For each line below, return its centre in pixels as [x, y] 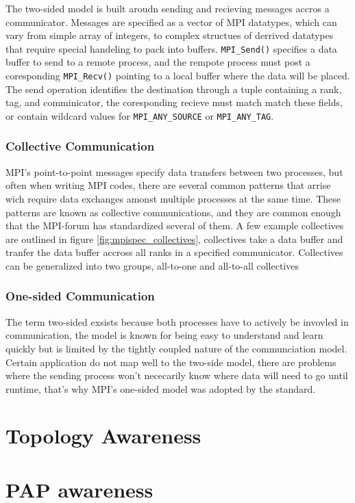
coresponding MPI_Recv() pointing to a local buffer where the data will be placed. [178, 76]
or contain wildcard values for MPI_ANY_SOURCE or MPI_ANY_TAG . [140, 115]
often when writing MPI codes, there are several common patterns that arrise [168, 185]
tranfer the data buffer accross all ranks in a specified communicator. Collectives [174, 252]
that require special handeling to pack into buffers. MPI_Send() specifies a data [171, 48]
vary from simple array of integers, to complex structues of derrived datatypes [170, 35]
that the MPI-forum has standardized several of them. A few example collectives [175, 225]
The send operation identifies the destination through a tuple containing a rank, [174, 89]
